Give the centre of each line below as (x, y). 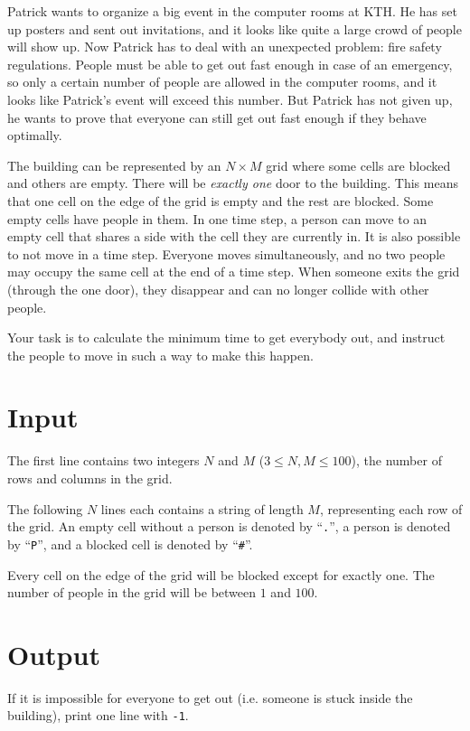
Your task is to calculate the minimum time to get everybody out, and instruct (226, 337)
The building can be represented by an (114, 165)
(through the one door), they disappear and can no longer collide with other (218, 289)
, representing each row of (391, 508)
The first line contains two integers (103, 460)
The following (45, 508)
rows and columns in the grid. (90, 478)
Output (54, 654)
